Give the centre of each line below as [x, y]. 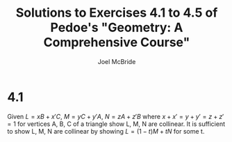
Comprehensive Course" [117, 42]
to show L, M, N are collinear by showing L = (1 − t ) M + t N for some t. [106, 131]
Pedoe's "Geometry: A [117, 27]
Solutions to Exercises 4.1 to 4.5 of [117, 13]
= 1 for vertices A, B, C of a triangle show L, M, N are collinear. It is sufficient [116, 124]
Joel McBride [117, 61]
